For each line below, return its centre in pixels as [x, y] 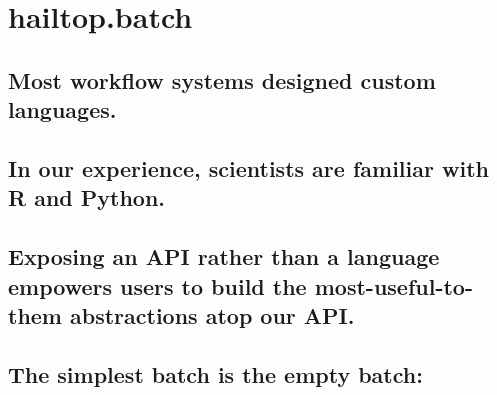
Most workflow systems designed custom [222, 79]
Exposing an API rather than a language [224, 256]
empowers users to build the [157, 285]
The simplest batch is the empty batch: [215, 373]
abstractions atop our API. [212, 314]
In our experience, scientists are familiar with [248, 167]
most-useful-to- [393, 285]
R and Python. [87, 197]
